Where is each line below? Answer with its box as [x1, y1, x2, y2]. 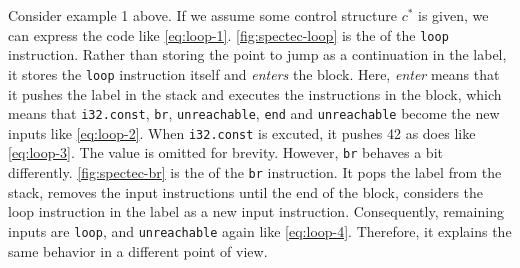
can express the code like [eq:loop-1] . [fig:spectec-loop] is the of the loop [8, 24, 449, 45]
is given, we [418, 5, 489, 25]
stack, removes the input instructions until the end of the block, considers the [8, 181, 484, 202]
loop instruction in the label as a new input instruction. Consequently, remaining [8, 201, 504, 222]
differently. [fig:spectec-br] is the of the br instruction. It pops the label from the [8, 162, 502, 183]
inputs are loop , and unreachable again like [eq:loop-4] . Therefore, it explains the [8, 220, 512, 241]
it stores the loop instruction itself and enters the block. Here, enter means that [8, 63, 500, 84]
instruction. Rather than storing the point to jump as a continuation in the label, [8, 44, 507, 65]
